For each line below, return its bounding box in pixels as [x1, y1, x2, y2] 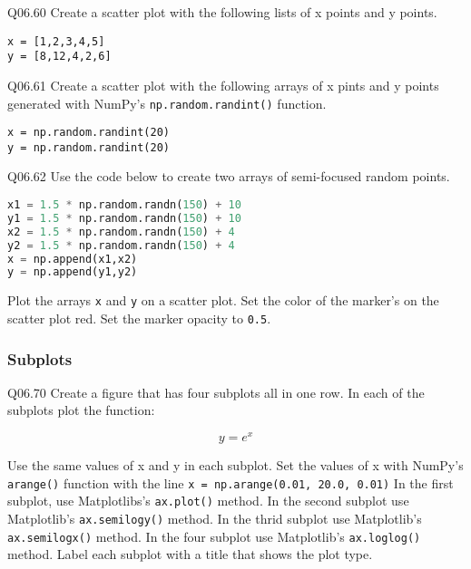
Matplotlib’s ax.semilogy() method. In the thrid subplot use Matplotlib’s [7, 509, 422, 528]
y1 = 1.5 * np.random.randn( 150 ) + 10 [7, 211, 241, 225]
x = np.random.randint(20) [7, 126, 170, 140]
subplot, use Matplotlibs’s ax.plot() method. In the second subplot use [7, 491, 409, 510]
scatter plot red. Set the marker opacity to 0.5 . [7, 308, 271, 327]
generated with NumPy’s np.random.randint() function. [7, 93, 327, 112]
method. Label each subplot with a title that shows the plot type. [7, 545, 373, 564]
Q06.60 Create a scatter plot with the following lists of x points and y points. [7, 3, 437, 21]
